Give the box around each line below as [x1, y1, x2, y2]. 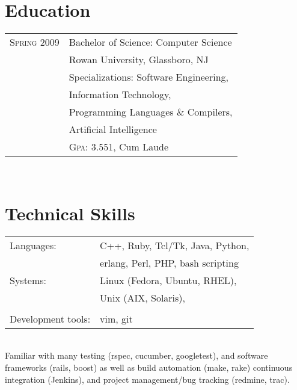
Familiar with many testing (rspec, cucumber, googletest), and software [5, 349, 268, 362]
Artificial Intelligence [69, 122, 157, 137]
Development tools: [10, 311, 91, 326]
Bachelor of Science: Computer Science [69, 35, 232, 49]
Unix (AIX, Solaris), [100, 290, 186, 305]
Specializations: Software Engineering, [69, 70, 229, 84]
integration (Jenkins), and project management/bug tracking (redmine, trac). [5, 373, 290, 385]
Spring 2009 [10, 35, 60, 49]
